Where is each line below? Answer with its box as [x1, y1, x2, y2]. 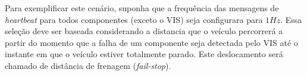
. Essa [280, 13, 302, 25]
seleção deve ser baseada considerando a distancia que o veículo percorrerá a [5, 25, 283, 37]
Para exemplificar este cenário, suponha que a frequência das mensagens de [5, 2, 279, 14]
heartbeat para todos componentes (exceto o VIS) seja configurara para [5, 13, 263, 25]
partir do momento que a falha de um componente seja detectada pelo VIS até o [5, 36, 298, 48]
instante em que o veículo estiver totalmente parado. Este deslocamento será [5, 48, 283, 60]
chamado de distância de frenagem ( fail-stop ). [5, 59, 171, 71]
